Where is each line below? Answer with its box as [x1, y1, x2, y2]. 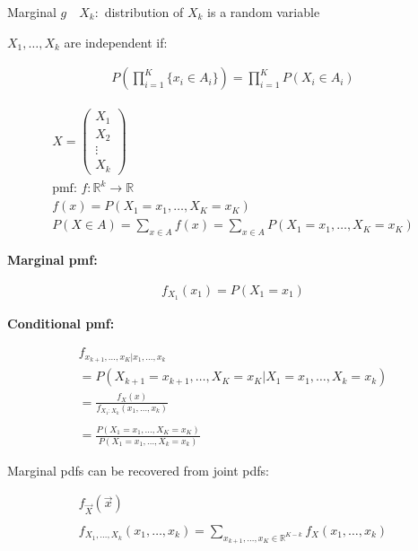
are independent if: [64, 32, 168, 51]
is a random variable [207, 3, 320, 21]
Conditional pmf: [7, 313, 115, 332]
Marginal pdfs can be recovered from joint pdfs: [7, 460, 270, 479]
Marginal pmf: [7, 250, 98, 269]
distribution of [104, 3, 184, 21]
